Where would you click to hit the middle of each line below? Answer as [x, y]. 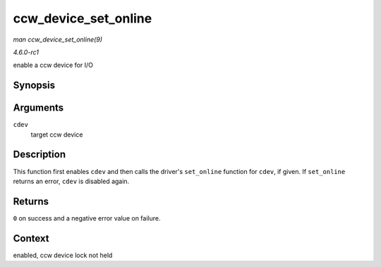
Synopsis [34, 86]
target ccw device [57, 135]
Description [40, 155]
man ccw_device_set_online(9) [58, 39]
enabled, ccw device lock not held [63, 255]
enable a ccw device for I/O [53, 65]
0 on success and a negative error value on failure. [87, 218]
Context [31, 238]
